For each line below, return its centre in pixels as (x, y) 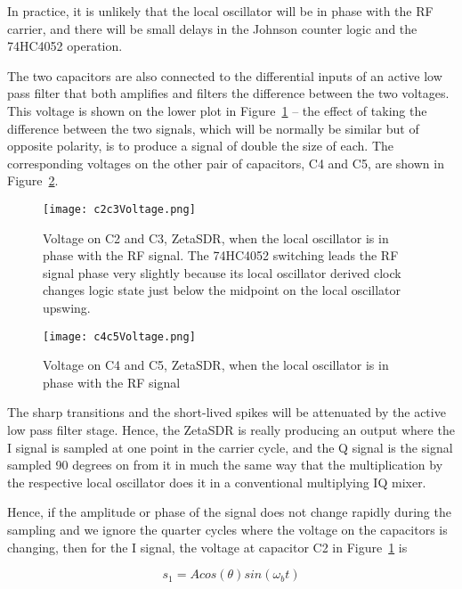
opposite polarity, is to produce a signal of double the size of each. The (200, 146)
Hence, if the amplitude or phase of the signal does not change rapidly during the (229, 512)
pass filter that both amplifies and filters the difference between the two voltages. (228, 93)
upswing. (67, 307)
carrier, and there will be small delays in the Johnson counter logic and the (212, 28)
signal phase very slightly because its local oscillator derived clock (222, 272)
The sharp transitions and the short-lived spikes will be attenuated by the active (227, 412)
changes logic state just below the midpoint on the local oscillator (222, 290)
